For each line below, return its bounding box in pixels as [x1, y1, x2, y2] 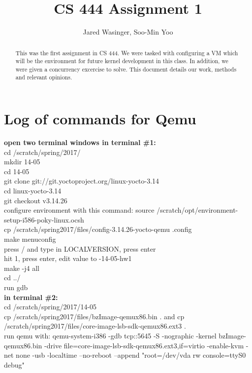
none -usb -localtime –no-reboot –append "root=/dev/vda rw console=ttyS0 [16, 350, 246, 360]
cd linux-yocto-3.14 [4, 186, 62, 196]
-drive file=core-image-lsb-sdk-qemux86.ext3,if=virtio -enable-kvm [44, 340, 244, 350]
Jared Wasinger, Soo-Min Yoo [83, 27, 173, 37]
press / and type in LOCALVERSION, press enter [4, 243, 156, 254]
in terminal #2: [4, 292, 58, 302]
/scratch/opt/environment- [157, 205, 238, 215]
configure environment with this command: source [4, 205, 155, 215]
